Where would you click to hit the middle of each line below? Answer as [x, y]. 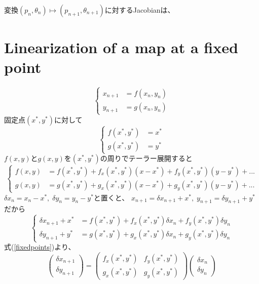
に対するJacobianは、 [140, 10]
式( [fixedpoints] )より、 [40, 247]
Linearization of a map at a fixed [121, 47]
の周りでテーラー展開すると [146, 158]
